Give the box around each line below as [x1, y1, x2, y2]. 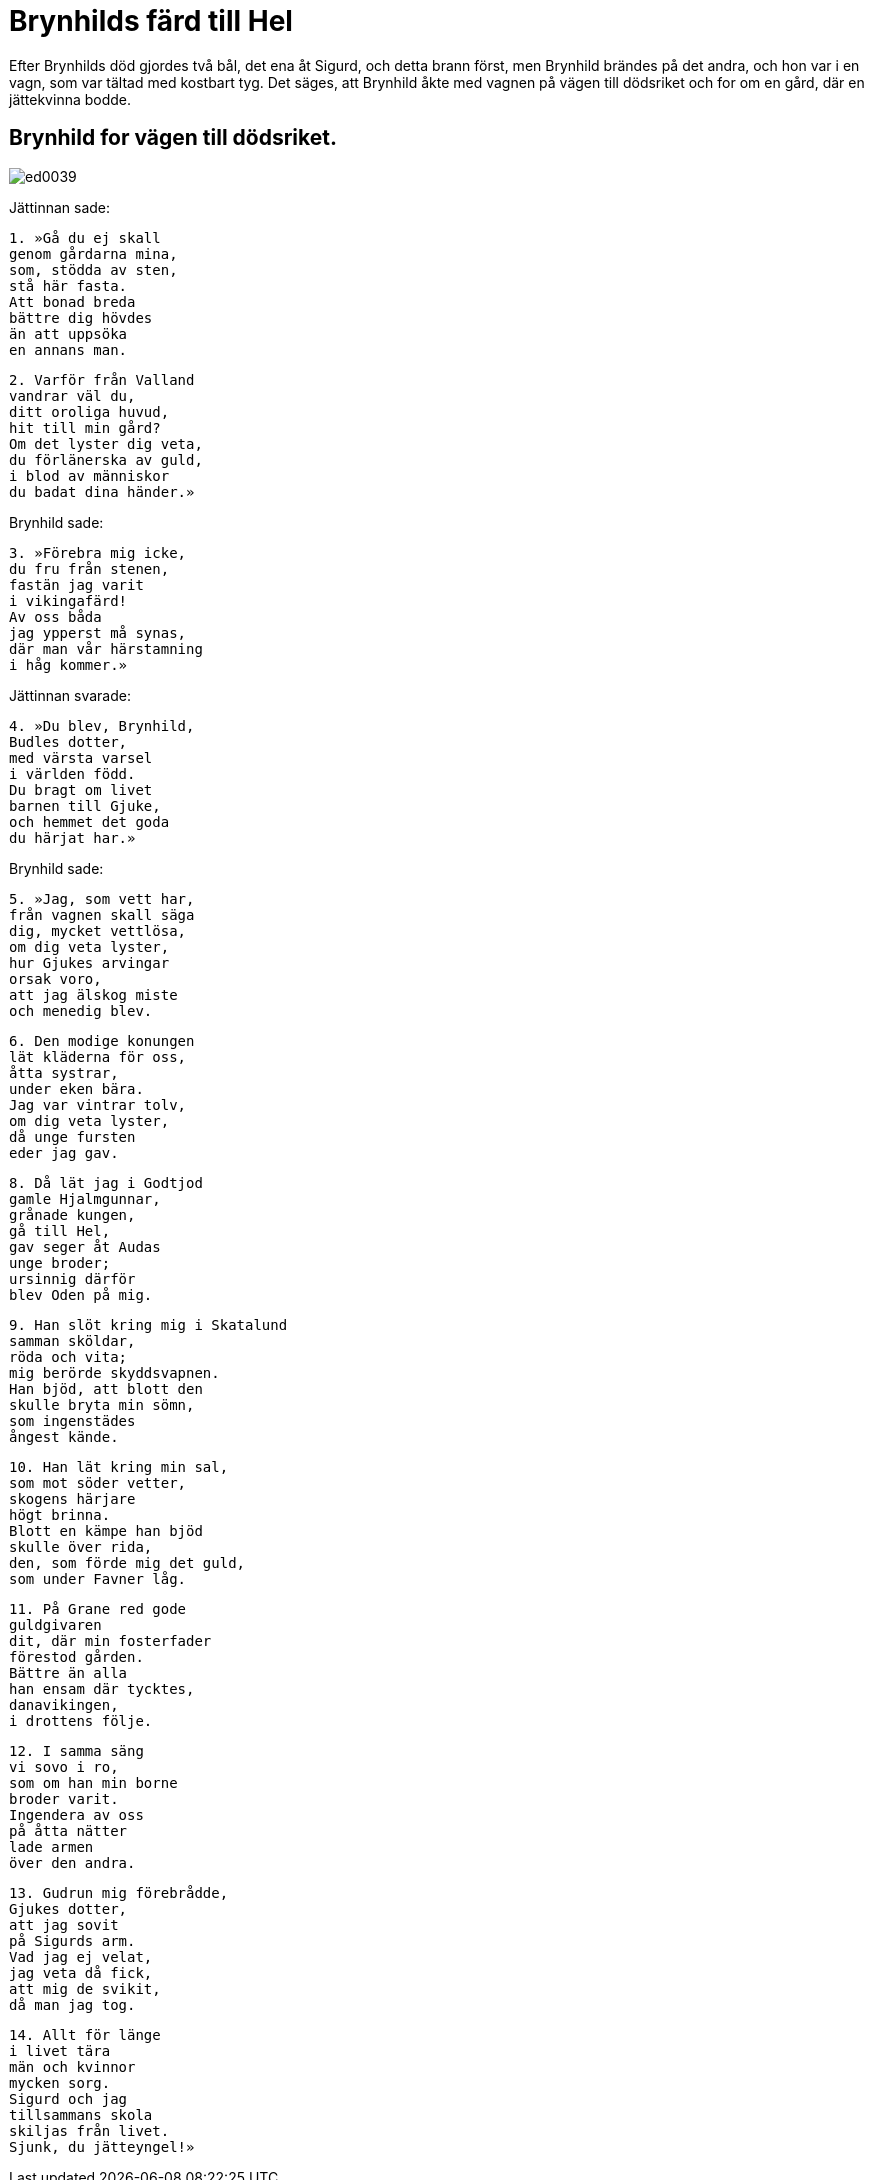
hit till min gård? [9, 419, 161, 436]
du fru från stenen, [9, 560, 170, 577]
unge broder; [9, 1254, 111, 1271]
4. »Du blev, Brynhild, [9, 717, 195, 734]
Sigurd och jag [9, 2090, 128, 2107]
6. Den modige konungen [9, 1032, 195, 1049]
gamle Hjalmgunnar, [9, 1190, 161, 1207]
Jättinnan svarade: [9, 686, 131, 704]
